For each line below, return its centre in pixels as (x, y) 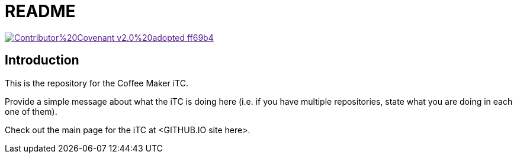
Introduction (42, 60)
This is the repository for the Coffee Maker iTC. (97, 83)
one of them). (31, 111)
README (40, 11)
